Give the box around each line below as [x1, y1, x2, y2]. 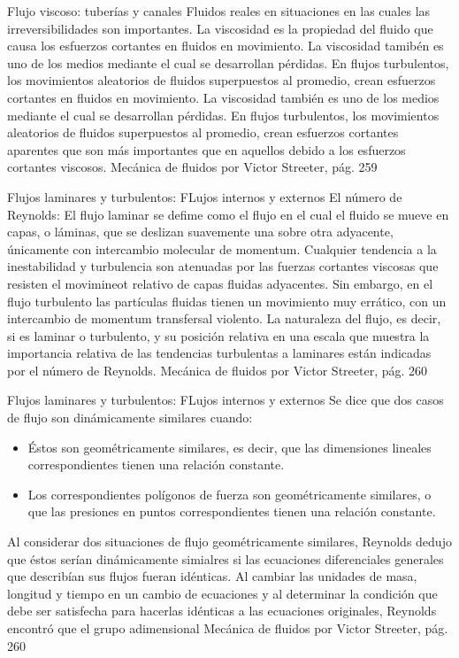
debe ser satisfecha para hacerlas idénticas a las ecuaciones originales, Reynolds [7, 601, 437, 620]
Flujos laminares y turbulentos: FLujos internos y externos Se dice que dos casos [7, 391, 444, 409]
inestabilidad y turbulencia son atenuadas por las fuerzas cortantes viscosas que [7, 257, 439, 275]
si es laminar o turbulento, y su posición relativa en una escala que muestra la [7, 326, 430, 344]
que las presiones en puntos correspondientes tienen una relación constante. [27, 502, 436, 521]
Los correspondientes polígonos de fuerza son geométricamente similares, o [27, 484, 432, 503]
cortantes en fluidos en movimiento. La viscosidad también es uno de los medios [7, 88, 440, 106]
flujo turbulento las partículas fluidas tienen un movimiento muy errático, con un [7, 291, 447, 310]
